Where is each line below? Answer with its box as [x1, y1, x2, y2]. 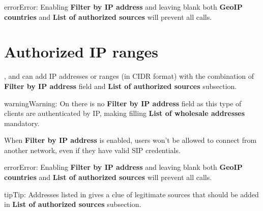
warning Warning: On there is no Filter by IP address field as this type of [4, 98, 242, 108]
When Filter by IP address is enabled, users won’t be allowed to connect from [4, 135, 257, 145]
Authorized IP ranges [4, 41, 159, 62]
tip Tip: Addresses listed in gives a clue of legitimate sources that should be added [4, 189, 259, 199]
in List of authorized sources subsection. [4, 199, 141, 209]
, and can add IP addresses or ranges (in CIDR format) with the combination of [4, 71, 254, 81]
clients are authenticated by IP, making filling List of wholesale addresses [4, 108, 245, 118]
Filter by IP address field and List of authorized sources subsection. [4, 80, 237, 91]
